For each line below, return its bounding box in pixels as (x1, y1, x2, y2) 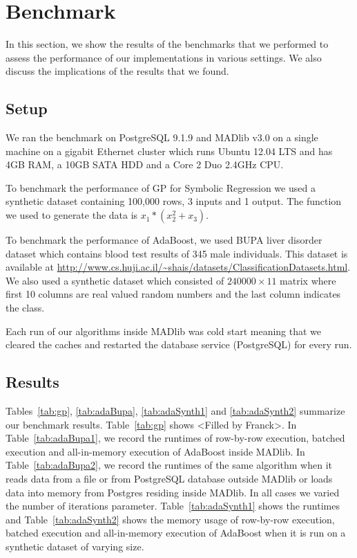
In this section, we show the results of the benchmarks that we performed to (6, 37, 329, 51)
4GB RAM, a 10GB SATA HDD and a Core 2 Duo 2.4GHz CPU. (6, 157, 284, 172)
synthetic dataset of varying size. (6, 539, 144, 553)
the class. (6, 300, 45, 315)
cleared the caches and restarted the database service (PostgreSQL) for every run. (6, 337, 352, 352)
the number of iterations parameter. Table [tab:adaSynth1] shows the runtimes (6, 498, 340, 513)
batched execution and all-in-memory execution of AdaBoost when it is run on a (6, 525, 346, 540)
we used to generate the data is (6, 208, 138, 222)
